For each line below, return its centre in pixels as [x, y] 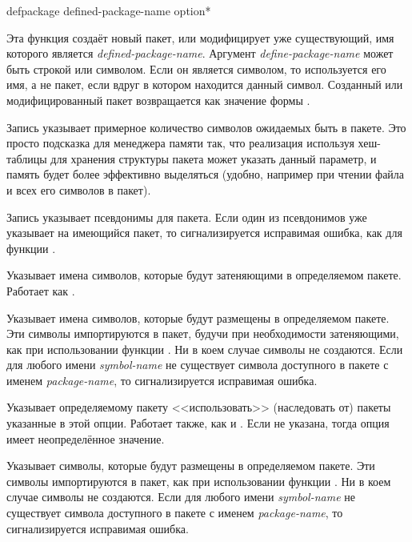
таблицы [27, 158]
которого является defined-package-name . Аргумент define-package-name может [200, 53]
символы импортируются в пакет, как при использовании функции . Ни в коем [199, 481]
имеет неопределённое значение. [86, 438]
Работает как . [41, 290]
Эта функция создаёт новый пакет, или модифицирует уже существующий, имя [200, 37]
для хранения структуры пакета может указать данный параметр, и [214, 158]
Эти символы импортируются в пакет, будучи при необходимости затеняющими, [203, 333]
